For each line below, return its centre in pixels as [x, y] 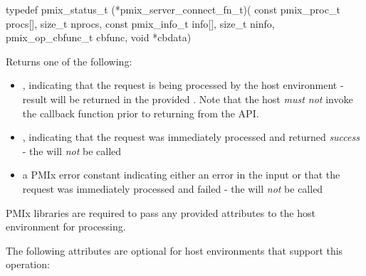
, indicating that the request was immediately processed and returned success [191, 137]
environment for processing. [66, 227]
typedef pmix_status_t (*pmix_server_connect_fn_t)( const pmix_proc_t [173, 9]
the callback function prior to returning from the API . [141, 113]
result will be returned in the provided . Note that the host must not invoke [188, 99]
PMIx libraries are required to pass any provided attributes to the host [161, 212]
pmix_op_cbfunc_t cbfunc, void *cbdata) [99, 37]
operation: [28, 264]
